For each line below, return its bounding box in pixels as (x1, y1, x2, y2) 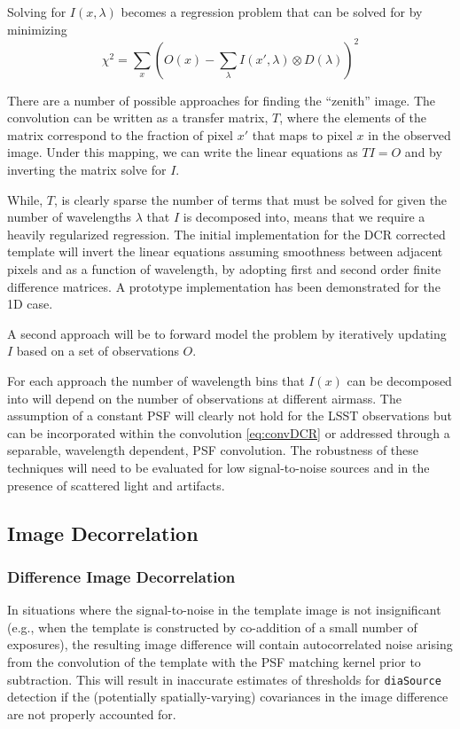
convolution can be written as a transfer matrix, (7, 108, 269, 127)
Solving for (7, 3, 66, 20)
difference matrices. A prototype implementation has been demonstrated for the (7, 277, 441, 295)
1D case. (7, 294, 53, 313)
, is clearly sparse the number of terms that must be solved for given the (53, 190, 448, 208)
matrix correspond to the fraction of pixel (7, 125, 233, 144)
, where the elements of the (279, 108, 426, 127)
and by (404, 143, 442, 161)
